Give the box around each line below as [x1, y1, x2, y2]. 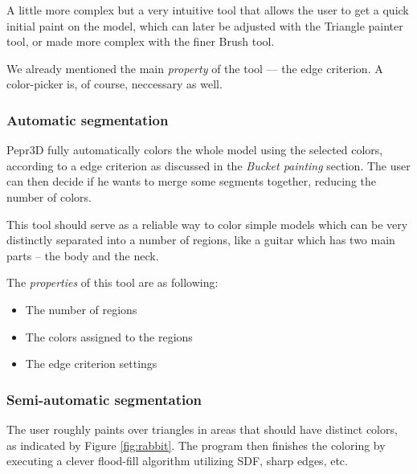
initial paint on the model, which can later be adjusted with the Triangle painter [6, 17, 403, 34]
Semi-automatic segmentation [6, 389, 202, 409]
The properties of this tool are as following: [6, 274, 219, 291]
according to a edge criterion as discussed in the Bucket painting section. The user [6, 157, 411, 174]
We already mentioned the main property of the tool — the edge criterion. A [6, 59, 383, 76]
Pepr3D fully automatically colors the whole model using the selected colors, [6, 141, 383, 158]
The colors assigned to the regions [25, 328, 193, 345]
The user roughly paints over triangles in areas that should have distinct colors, [6, 420, 398, 437]
